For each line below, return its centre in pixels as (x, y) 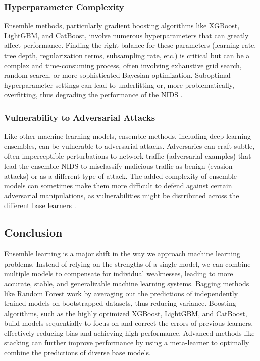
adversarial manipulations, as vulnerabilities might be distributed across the (122, 195)
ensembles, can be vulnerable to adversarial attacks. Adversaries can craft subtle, (129, 146)
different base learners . (40, 205)
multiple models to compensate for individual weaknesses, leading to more (119, 273)
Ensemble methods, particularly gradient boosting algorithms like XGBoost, (122, 25)
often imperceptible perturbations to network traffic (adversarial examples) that (128, 156)
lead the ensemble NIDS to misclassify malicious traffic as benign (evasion (118, 165)
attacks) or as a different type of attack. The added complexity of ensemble (121, 175)
